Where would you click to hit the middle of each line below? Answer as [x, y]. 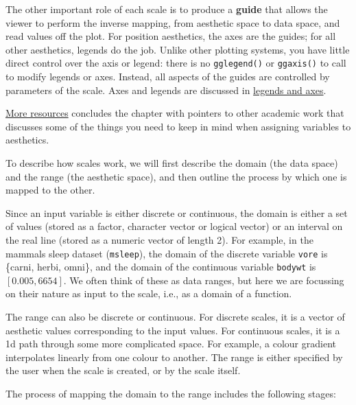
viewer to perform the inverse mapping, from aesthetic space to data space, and [173, 22]
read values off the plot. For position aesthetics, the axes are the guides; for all [171, 36]
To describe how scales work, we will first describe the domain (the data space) [172, 163]
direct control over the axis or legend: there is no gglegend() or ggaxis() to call [176, 63]
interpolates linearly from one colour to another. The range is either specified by [174, 357]
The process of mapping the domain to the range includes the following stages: [171, 394]
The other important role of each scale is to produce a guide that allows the [167, 9]
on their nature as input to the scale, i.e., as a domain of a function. [149, 293]
